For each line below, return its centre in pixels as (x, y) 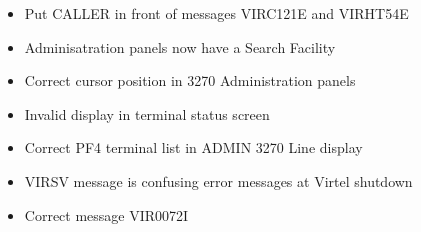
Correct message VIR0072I (106, 214)
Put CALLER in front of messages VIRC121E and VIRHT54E (216, 13)
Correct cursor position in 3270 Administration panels (190, 80)
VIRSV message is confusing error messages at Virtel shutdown (218, 180)
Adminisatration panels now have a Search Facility (180, 46)
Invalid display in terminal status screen (147, 113)
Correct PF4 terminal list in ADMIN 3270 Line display (193, 147)
